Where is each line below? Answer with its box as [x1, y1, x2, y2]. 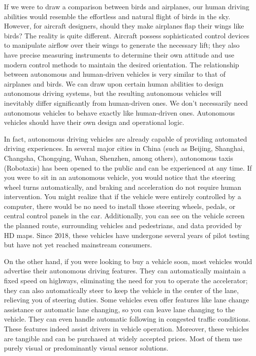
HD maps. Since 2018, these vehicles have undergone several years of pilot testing [4, 230, 250, 240]
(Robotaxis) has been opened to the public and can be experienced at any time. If [4, 162, 252, 173]
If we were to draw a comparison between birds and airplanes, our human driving [4, 1, 250, 11]
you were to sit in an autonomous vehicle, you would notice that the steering [4, 172, 236, 182]
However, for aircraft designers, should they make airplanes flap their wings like [4, 21, 244, 31]
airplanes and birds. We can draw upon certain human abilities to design [4, 78, 224, 89]
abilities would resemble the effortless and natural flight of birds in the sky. [4, 11, 230, 21]
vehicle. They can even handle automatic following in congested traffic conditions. [4, 314, 251, 324]
